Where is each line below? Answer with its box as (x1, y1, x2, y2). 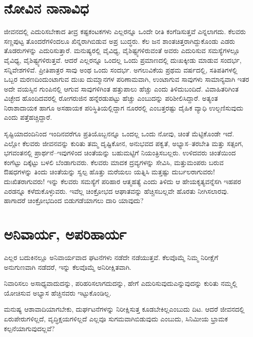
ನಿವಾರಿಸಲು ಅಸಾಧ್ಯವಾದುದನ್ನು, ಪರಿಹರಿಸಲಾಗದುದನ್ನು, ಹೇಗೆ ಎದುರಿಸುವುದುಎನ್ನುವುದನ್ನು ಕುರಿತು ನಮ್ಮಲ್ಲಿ (4, 278, 237, 288)
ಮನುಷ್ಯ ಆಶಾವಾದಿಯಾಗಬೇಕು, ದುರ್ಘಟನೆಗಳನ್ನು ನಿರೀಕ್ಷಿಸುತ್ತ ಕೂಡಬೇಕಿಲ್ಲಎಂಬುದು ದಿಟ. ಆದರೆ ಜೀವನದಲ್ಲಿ (4, 304, 245, 314)
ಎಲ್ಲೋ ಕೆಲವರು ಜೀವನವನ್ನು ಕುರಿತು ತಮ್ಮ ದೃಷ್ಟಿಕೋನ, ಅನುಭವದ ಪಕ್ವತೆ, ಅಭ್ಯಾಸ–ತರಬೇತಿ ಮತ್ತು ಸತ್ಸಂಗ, (4, 138, 244, 148)
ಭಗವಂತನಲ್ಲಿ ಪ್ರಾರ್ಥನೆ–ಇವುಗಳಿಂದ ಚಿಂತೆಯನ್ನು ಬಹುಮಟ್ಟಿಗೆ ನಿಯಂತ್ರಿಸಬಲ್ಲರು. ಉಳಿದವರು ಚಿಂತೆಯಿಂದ (4, 148, 236, 158)
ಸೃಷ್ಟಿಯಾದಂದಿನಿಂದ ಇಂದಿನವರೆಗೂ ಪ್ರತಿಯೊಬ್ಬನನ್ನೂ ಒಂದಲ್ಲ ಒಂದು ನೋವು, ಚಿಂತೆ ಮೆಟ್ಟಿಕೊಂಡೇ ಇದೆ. (4, 129, 234, 139)
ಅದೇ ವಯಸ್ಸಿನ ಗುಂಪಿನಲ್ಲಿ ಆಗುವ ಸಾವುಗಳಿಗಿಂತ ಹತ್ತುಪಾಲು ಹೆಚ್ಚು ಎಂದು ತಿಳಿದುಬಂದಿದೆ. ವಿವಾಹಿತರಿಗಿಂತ (4, 83, 239, 94)
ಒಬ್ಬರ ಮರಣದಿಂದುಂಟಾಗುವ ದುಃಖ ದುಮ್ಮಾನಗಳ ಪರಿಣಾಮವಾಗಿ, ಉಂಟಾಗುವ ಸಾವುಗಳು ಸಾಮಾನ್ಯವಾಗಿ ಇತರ (4, 74, 249, 84)
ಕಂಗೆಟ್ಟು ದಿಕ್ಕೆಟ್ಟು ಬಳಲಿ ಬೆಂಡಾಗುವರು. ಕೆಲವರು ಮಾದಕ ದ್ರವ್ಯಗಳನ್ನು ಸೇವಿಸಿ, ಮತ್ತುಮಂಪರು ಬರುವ (4, 157, 224, 167)
